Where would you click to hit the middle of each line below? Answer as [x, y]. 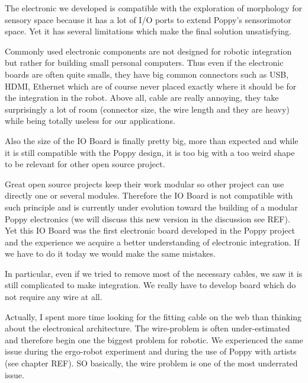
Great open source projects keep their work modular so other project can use [145, 183]
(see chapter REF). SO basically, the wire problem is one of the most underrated [151, 363]
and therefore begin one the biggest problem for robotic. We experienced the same [154, 339]
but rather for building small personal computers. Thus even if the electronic [144, 63]
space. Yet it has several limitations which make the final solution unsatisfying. [148, 31]
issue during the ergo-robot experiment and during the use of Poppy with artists [151, 351]
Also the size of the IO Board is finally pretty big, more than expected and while [152, 140]
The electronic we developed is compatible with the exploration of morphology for [153, 8]
